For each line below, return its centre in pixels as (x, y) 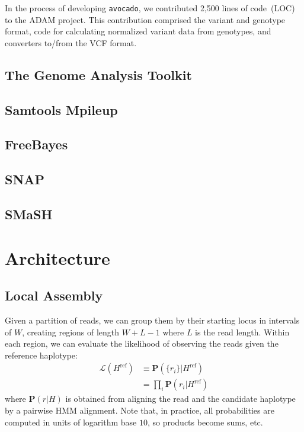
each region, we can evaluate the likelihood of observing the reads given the (142, 343)
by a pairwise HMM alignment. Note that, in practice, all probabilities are (140, 410)
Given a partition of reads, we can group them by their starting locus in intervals (152, 320)
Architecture (57, 257)
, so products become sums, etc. (205, 422)
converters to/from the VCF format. (71, 42)
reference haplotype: (41, 355)
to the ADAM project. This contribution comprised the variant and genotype (145, 19)
